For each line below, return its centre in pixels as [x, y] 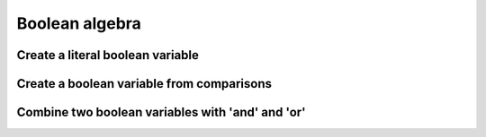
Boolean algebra [79, 23]
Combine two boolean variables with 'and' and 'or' [161, 112]
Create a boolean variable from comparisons [144, 84]
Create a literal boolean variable [108, 55]
